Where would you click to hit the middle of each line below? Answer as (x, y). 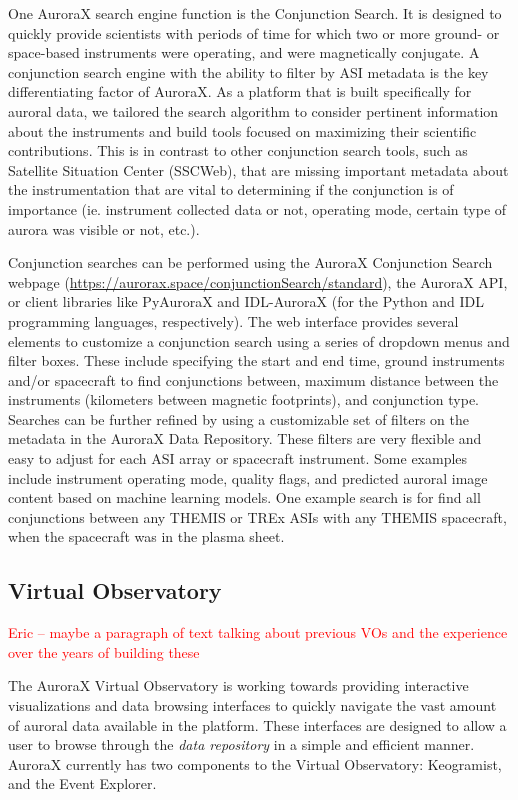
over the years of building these (104, 651)
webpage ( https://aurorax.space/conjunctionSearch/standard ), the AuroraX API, (258, 281)
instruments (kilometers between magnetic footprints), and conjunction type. (244, 399)
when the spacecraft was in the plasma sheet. (146, 536)
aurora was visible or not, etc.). (104, 228)
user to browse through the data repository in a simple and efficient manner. (241, 744)
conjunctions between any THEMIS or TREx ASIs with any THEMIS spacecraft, (257, 516)
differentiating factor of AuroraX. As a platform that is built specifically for (240, 91)
